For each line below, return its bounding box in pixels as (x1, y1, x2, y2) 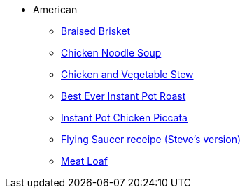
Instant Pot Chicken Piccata (61, 112, 188, 124)
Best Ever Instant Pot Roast (61, 90, 186, 102)
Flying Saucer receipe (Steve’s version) (61, 133, 241, 145)
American (33, 3, 78, 15)
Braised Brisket (61, 25, 131, 37)
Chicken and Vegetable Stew (61, 68, 194, 80)
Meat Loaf (61, 155, 108, 167)
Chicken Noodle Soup (61, 47, 162, 59)
